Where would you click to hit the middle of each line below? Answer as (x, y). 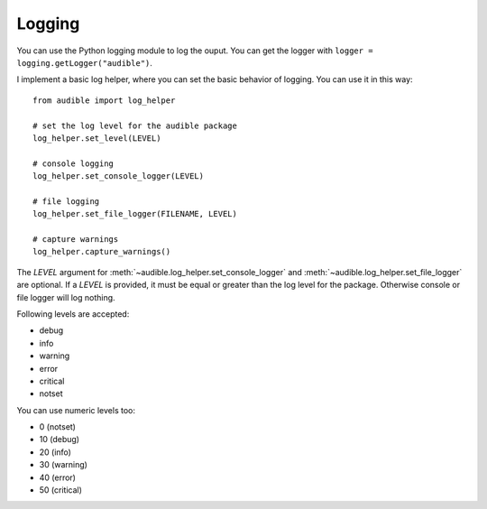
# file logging (66, 201)
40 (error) (58, 477)
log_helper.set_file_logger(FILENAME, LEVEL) (135, 214)
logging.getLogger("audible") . (85, 62)
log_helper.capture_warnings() (102, 252)
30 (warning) (63, 465)
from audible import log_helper (104, 100)
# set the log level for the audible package (135, 125)
